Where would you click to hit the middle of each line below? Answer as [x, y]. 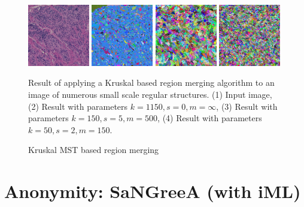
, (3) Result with [247, 106]
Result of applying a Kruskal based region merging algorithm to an [151, 82]
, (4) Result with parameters [210, 118]
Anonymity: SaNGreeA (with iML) [153, 191]
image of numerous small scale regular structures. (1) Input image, [150, 94]
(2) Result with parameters [78, 106]
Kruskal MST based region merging [94, 150]
